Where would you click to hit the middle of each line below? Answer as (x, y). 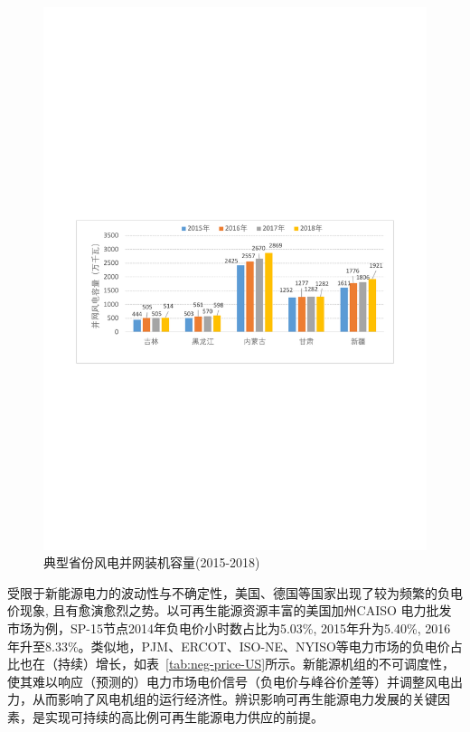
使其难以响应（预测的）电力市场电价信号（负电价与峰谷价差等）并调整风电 (229, 681)
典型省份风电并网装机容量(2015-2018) (152, 562)
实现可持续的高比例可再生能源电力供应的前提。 (184, 717)
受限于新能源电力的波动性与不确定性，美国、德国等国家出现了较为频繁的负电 (235, 592)
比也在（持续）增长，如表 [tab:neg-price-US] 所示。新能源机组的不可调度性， (231, 664)
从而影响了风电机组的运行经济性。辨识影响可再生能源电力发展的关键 (235, 699)
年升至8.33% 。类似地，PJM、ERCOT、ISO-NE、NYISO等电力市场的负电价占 (235, 646)
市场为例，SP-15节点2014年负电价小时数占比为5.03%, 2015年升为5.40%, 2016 (229, 628)
